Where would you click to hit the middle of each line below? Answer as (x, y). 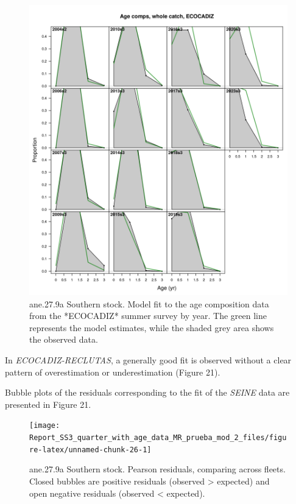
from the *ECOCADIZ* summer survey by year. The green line (148, 316)
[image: (45, 426)
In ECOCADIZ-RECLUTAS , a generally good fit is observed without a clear (148, 360)
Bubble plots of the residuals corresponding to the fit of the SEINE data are (147, 392)
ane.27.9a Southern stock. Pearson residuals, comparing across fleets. (157, 469)
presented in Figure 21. (48, 404)
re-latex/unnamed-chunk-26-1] (90, 450)
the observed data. (64, 339)
